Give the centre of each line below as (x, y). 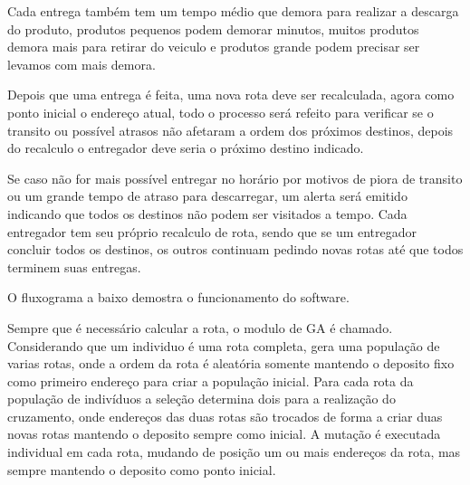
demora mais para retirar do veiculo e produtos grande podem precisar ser (214, 47)
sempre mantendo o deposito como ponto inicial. (142, 469)
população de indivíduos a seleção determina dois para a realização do (201, 399)
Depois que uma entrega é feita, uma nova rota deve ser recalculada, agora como (231, 95)
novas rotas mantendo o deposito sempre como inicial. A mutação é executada (224, 434)
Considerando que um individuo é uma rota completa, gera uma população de (224, 345)
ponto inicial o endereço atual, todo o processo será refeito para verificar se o (221, 112)
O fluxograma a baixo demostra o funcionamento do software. (178, 297)
